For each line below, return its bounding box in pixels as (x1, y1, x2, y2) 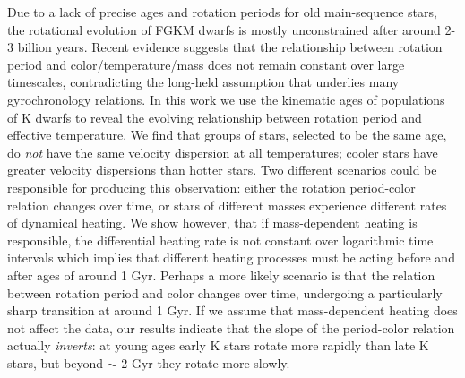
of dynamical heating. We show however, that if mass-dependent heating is (7, 213, 418, 232)
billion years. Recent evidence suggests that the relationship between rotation (17, 38, 443, 56)
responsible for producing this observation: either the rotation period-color (7, 177, 416, 196)
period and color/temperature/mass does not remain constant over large (7, 55, 405, 73)
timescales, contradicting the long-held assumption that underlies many (7, 73, 400, 91)
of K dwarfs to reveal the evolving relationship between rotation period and (7, 107, 422, 126)
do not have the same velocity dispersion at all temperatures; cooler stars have (7, 142, 438, 161)
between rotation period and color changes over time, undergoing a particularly (7, 283, 443, 302)
